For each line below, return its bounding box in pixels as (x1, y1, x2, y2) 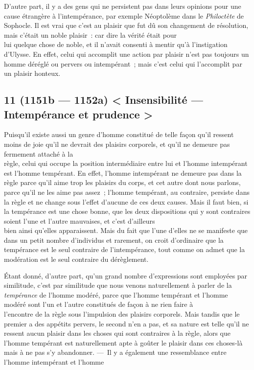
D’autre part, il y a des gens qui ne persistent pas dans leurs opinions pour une (4, 1, 241, 11)
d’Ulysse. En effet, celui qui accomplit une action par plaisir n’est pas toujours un (4, 48, 249, 59)
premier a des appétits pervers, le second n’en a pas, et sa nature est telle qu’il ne (4, 318, 249, 328)
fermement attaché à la (4, 148, 73, 159)
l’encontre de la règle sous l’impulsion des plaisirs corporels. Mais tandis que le (4, 309, 240, 319)
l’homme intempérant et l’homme (4, 357, 104, 367)
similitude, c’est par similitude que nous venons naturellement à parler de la (4, 280, 232, 290)
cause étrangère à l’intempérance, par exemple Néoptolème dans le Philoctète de (4, 10, 244, 21)
